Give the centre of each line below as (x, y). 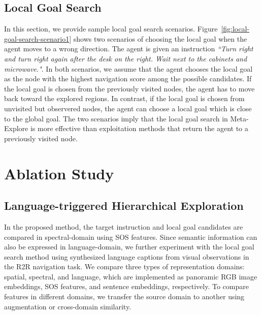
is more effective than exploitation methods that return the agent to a (139, 128)
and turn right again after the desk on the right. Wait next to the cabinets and (126, 58)
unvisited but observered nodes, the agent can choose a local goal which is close (128, 108)
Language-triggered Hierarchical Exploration (124, 206)
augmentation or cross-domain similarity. (68, 306)
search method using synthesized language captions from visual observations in (127, 256)
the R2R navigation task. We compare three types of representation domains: (124, 266)
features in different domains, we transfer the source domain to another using (124, 296)
